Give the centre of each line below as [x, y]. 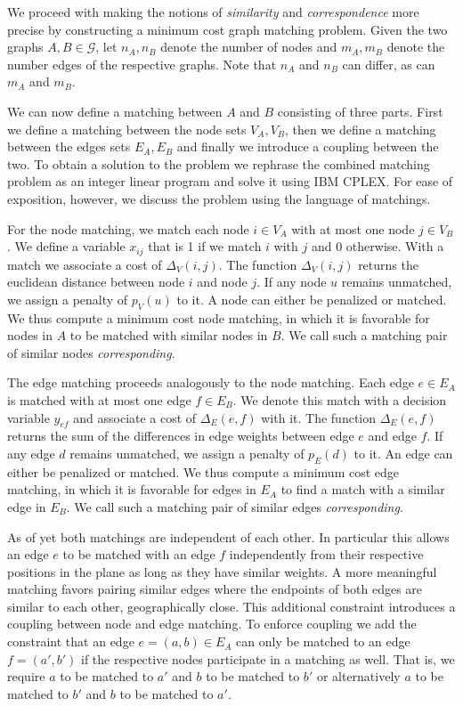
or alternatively [358, 676]
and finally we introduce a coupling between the [308, 146]
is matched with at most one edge [99, 399]
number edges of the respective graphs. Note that [142, 64]
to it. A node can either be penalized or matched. [312, 299]
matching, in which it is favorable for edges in [132, 489]
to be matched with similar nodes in [169, 335]
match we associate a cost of [85, 264]
